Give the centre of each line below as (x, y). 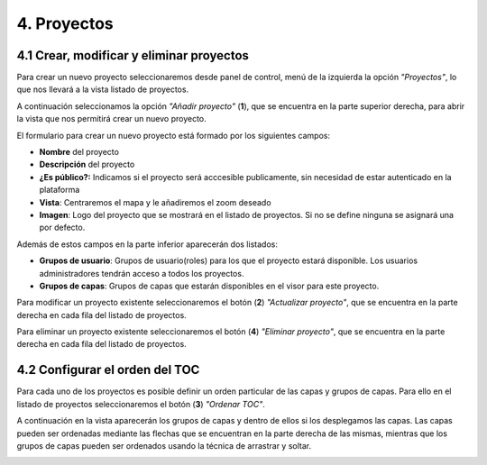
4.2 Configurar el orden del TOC (108, 370)
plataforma (60, 190)
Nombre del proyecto (79, 152)
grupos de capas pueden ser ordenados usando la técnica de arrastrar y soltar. (164, 445)
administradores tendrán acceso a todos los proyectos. (142, 273)
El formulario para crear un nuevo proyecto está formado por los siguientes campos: (174, 135)
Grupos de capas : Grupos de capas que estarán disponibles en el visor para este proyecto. (209, 286)
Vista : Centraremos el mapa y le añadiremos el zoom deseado (155, 202)
